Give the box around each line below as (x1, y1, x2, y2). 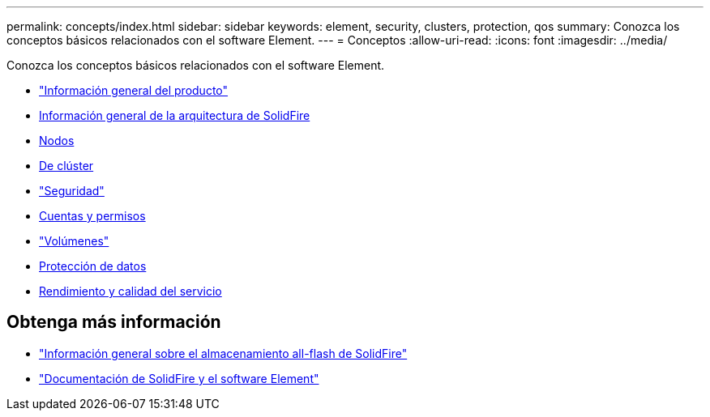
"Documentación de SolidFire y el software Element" (39, 371, 319, 385)
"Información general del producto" (39, 83, 229, 97)
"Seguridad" (39, 184, 105, 198)
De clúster (39, 159, 94, 172)
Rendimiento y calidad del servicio (39, 284, 222, 298)
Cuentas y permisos (39, 209, 146, 223)
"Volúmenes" (39, 234, 109, 248)
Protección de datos (39, 259, 147, 273)
